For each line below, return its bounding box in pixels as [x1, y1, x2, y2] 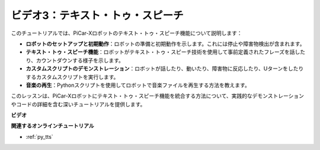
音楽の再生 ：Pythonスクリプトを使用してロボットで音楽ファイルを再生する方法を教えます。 [25, 81, 250, 89]
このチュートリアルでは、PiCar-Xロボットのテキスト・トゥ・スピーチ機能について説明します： [11, 30, 242, 37]
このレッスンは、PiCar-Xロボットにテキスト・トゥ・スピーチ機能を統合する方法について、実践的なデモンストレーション [11, 92, 305, 100]
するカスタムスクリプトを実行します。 [25, 73, 119, 80]
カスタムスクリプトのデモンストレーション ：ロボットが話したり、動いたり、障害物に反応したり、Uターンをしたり [25, 65, 304, 72]
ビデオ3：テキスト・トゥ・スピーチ [11, 9, 184, 22]
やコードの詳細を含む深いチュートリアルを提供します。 [11, 100, 146, 107]
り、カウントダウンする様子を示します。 [25, 57, 124, 64]
